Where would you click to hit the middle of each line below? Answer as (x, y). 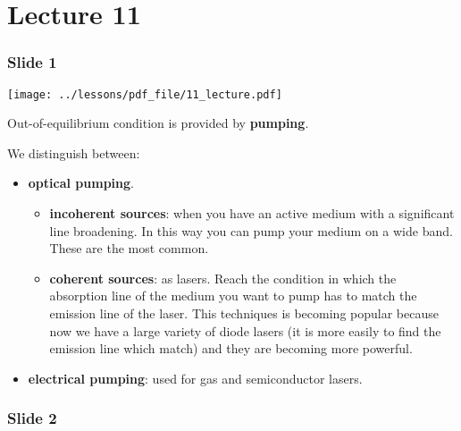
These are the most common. (129, 248)
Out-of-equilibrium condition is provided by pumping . (158, 123)
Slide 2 (32, 418)
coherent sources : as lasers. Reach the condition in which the (223, 278)
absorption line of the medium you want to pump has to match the (233, 296)
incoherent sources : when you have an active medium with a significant (252, 213)
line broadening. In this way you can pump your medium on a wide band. (251, 230)
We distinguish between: (74, 152)
